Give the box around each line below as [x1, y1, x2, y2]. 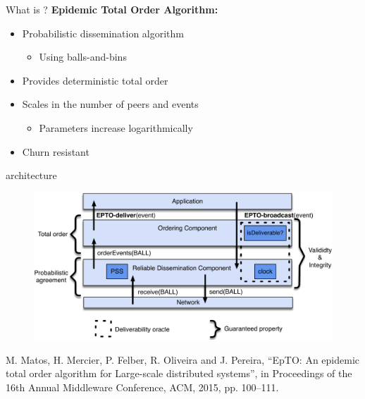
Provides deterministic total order [22, 73, 168, 87]
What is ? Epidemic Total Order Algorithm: [6, 2, 218, 16]
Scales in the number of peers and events [22, 97, 199, 111]
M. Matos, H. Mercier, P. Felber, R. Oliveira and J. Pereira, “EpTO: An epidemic [6, 352, 360, 367]
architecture [6, 168, 57, 183]
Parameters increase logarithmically [39, 120, 193, 135]
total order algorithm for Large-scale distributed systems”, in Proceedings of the [6, 366, 352, 381]
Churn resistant [22, 144, 89, 159]
